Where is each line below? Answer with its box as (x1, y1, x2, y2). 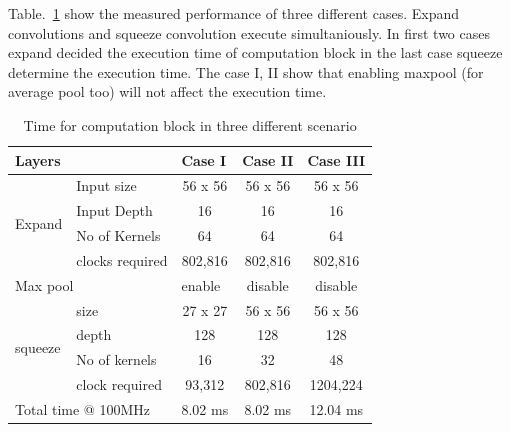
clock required (76, 374, 162, 395)
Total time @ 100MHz (15, 399, 150, 419)
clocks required (76, 249, 168, 270)
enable (181, 274, 221, 295)
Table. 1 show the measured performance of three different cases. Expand (8, 3, 460, 23)
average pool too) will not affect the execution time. (8, 81, 327, 102)
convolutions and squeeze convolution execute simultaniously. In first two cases (8, 22, 490, 43)
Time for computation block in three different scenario (23, 114, 357, 135)
